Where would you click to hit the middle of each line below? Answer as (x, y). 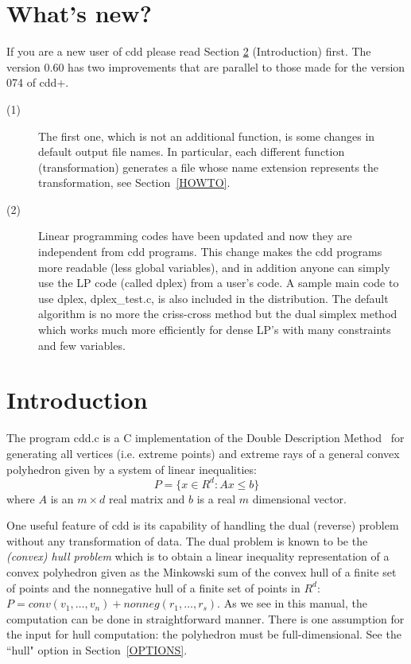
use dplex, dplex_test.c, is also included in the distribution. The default (213, 298)
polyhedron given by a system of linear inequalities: (132, 469)
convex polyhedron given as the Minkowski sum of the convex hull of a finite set (202, 572)
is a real (216, 498)
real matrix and (147, 498)
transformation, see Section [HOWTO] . (134, 183)
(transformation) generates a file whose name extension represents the (209, 167)
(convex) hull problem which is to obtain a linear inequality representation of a (198, 556)
